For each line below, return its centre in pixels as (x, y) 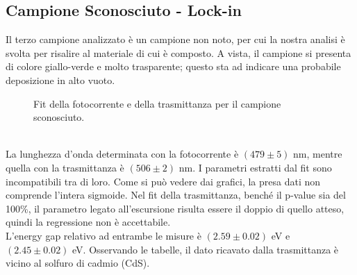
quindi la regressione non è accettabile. (88, 222)
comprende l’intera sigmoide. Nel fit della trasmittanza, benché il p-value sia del (176, 195)
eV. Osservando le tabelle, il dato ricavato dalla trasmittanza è (206, 249)
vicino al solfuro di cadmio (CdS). (78, 263)
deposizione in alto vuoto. (60, 80)
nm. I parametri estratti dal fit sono (255, 167)
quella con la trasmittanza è (65, 167)
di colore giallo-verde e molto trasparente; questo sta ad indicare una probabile (173, 66)
